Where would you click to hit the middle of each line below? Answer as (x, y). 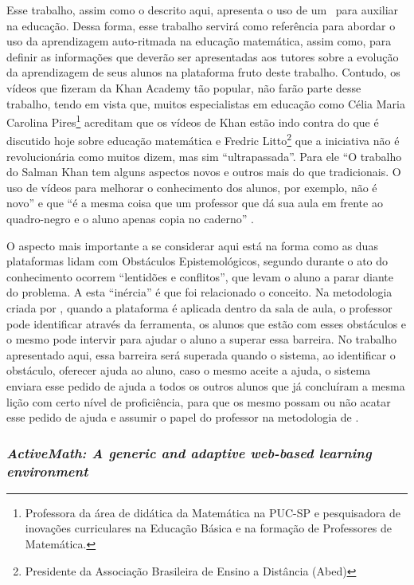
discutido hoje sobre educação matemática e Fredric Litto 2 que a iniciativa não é (203, 139)
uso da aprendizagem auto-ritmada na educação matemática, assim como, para (199, 41)
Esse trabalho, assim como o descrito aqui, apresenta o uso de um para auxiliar (203, 10)
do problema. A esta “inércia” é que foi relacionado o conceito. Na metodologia (199, 292)
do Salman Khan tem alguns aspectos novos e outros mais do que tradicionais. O (204, 172)
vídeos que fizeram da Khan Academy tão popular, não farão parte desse (184, 87)
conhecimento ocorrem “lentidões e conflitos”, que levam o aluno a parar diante (200, 276)
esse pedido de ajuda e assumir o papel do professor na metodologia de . (183, 417)
